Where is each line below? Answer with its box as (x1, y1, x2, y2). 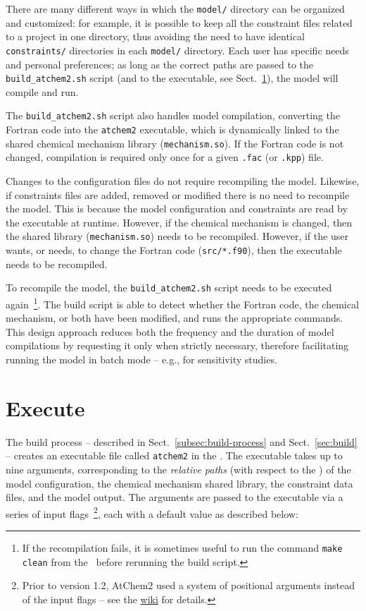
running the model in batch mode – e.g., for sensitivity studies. (6, 351, 277, 366)
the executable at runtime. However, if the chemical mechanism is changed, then (6, 214, 353, 229)
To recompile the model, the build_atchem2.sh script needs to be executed (6, 280, 332, 295)
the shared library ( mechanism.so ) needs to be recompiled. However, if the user (6, 229, 348, 243)
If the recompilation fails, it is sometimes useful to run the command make (22, 540, 343, 555)
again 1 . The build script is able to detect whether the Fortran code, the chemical (6, 294, 359, 311)
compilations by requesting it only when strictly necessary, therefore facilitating (6, 338, 349, 353)
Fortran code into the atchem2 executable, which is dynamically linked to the (6, 122, 339, 136)
